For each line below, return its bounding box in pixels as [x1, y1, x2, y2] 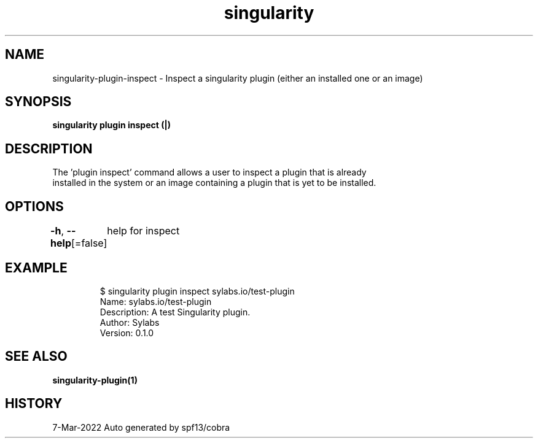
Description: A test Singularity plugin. [99, 306, 251, 317]
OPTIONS [5, 198, 64, 214]
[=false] [71, 237, 107, 250]
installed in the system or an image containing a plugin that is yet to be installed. [52, 177, 376, 188]
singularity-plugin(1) [52, 374, 138, 385]
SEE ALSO [5, 349, 68, 364]
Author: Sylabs [99, 317, 160, 328]
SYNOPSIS [5, 94, 72, 110]
